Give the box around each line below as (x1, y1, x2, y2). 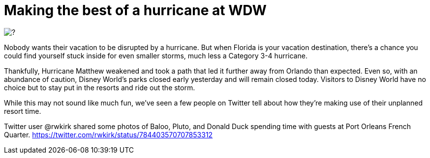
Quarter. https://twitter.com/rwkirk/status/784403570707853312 (4, 130, 213, 139)
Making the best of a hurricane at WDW (4, 2, 267, 19)
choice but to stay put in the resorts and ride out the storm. (4, 83, 195, 92)
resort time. (4, 106, 41, 115)
